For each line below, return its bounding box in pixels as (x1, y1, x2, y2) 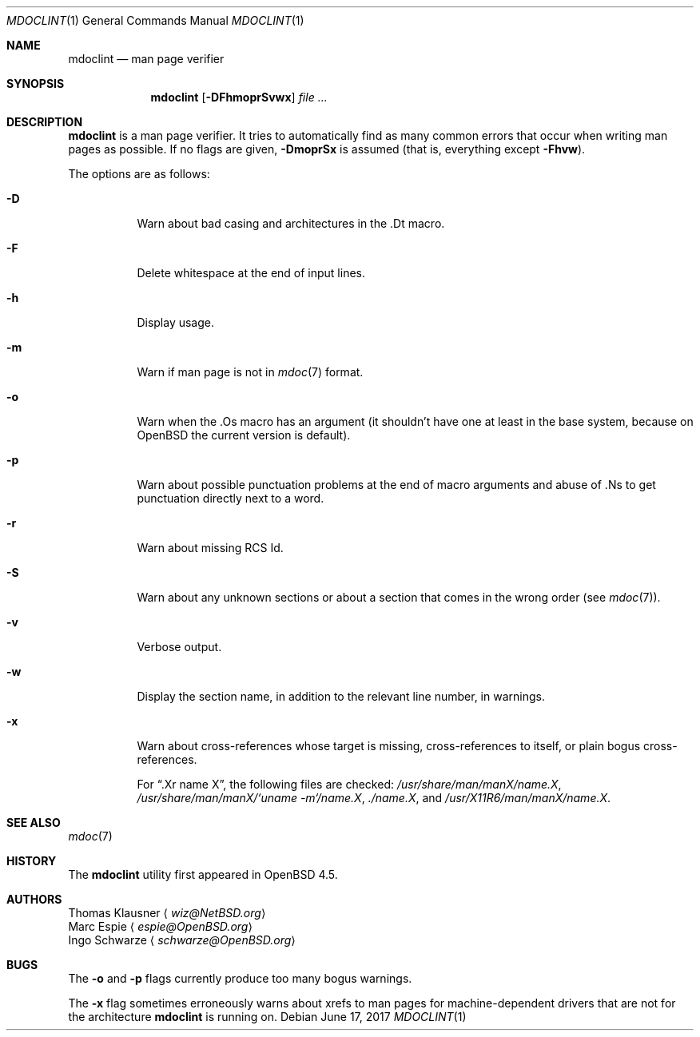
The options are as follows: (68, 167, 210, 181)
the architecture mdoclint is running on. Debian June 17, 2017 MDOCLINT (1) (68, 1010, 467, 1023)
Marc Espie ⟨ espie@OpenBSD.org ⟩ (68, 920, 253, 933)
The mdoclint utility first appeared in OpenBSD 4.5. (68, 868, 338, 881)
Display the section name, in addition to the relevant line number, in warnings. (137, 689, 545, 703)
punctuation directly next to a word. (137, 491, 324, 505)
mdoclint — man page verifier (68, 52, 225, 66)
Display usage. (137, 316, 215, 329)
